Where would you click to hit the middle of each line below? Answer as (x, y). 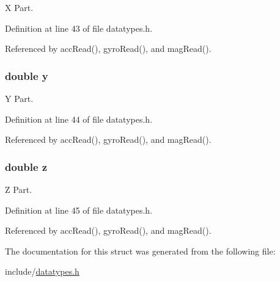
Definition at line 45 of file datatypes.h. (79, 210)
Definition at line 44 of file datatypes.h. (79, 119)
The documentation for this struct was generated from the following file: (140, 251)
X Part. (19, 7)
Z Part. (19, 189)
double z (26, 166)
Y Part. (19, 98)
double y (27, 75)
